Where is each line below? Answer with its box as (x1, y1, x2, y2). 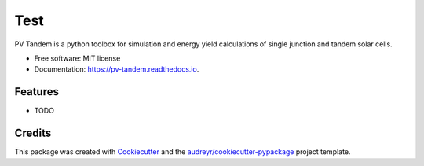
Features (14, 85, 59, 98)
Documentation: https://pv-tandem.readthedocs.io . (34, 65, 199, 74)
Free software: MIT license (34, 53, 121, 63)
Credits (14, 127, 52, 140)
